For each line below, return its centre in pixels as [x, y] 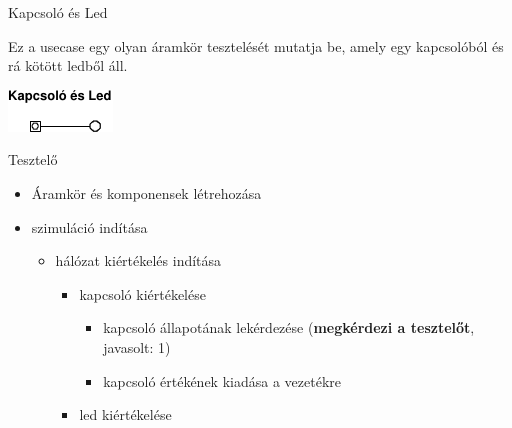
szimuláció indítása [89, 226]
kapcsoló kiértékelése [142, 293]
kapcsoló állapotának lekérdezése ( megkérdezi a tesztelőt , [289, 327]
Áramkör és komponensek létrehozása [146, 192]
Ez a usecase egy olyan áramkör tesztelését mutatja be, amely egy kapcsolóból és [256, 45]
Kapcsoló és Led [58, 12]
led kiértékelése [125, 414]
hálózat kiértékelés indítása [138, 260]
